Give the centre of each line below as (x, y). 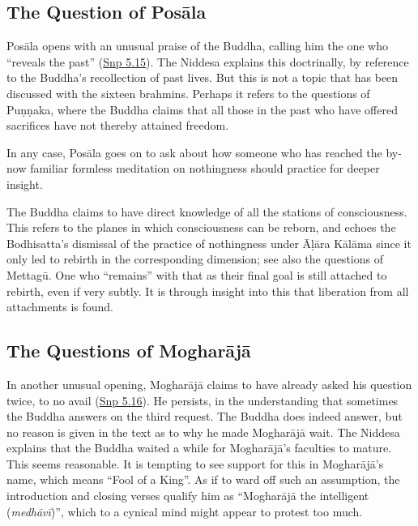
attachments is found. (60, 307)
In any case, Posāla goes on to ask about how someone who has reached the (194, 152)
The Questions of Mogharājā (129, 351)
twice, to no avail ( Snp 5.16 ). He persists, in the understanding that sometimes (203, 400)
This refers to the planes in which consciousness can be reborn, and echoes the (201, 227)
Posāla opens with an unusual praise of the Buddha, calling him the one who (197, 46)
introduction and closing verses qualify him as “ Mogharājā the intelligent (188, 496)
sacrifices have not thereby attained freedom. (118, 125)
